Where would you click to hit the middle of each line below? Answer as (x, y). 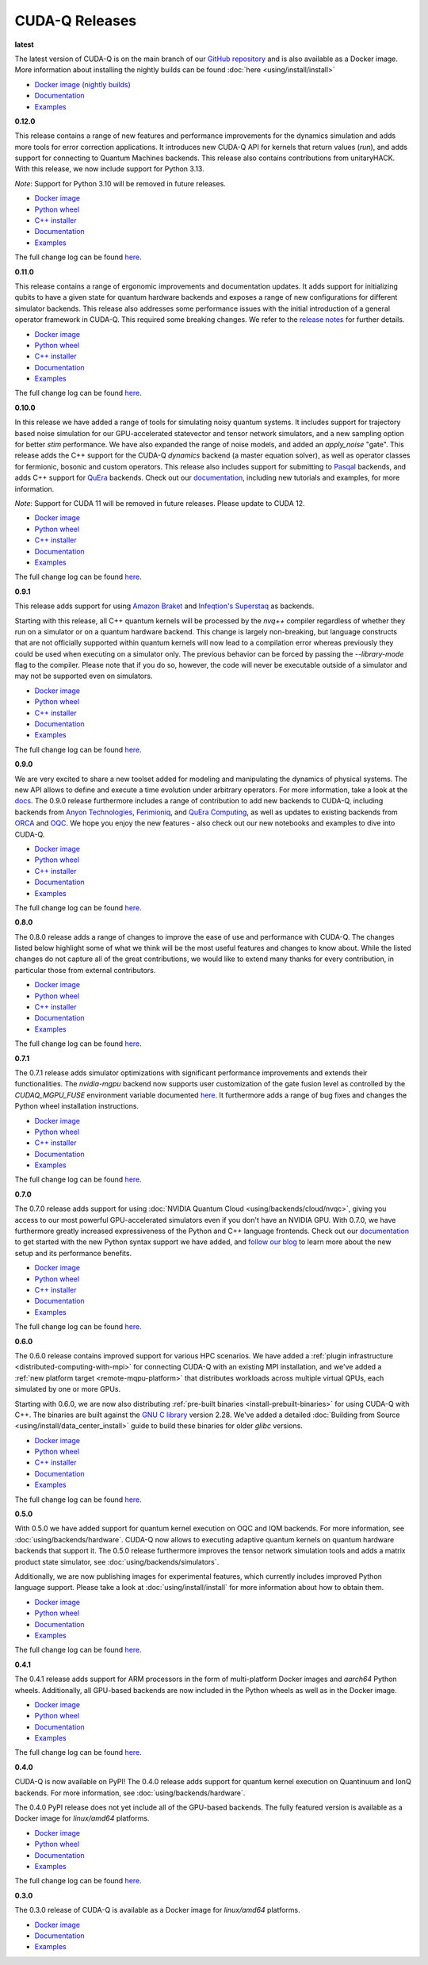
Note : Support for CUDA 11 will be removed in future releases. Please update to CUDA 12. (160, 503)
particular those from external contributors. (85, 970)
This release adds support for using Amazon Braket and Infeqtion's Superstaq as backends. (164, 606)
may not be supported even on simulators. (84, 676)
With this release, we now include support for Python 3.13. (110, 169)
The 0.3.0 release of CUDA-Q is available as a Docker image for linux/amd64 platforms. (157, 1910)
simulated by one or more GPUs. (68, 1389)
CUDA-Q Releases (76, 21)
